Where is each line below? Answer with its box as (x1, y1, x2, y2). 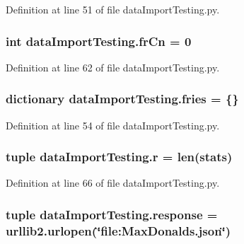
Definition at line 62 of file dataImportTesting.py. (6, 59, 220, 74)
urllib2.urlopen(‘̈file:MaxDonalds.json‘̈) (6, 221, 231, 239)
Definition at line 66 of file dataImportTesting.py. (6, 175, 220, 190)
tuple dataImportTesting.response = (6, 205, 218, 223)
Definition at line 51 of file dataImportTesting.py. (6, 2, 220, 16)
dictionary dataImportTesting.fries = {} (6, 90, 239, 108)
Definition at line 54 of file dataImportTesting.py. (6, 117, 220, 132)
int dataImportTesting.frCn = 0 (6, 32, 192, 50)
